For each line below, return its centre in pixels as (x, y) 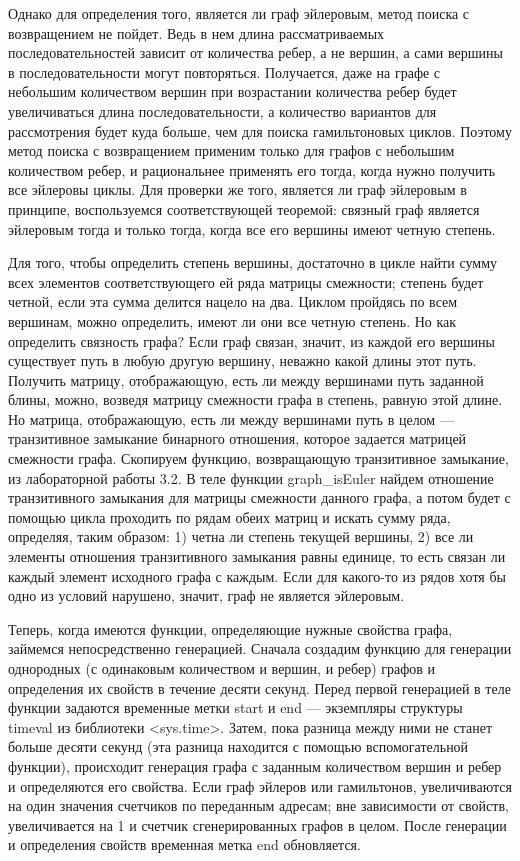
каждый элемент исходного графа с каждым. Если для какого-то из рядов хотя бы (257, 575)
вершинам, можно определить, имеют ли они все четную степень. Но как (232, 320)
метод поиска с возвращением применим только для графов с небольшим (231, 150)
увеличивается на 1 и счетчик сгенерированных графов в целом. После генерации (257, 824)
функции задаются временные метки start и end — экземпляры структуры (235, 707)
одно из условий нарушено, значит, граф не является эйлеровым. (206, 595)
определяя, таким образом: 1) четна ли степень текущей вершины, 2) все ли (241, 536)
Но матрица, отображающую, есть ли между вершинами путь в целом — (231, 418)
